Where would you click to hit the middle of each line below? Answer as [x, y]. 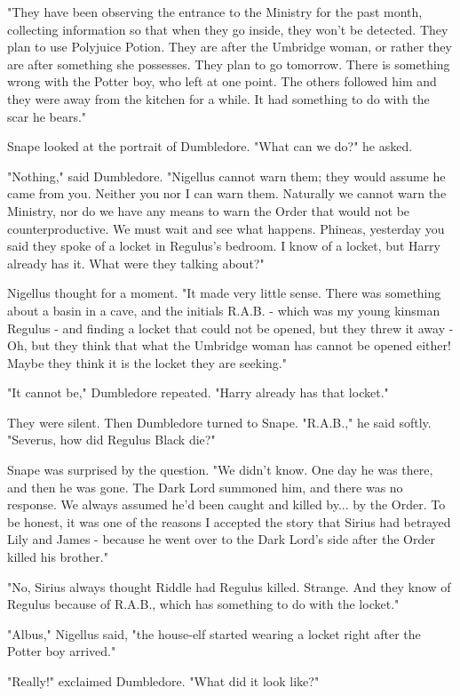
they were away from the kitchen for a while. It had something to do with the [218, 98]
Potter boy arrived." [62, 651]
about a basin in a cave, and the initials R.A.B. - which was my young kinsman [224, 310]
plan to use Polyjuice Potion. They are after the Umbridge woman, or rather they [230, 47]
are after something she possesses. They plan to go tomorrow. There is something [229, 64]
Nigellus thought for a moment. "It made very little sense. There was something [224, 293]
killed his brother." [58, 557]
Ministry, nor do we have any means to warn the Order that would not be [209, 210]
